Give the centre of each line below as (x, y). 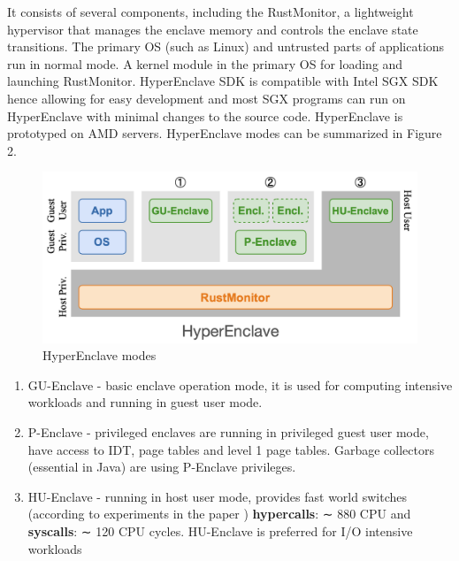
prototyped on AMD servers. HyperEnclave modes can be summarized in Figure (225, 133)
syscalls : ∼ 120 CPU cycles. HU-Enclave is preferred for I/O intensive (220, 531)
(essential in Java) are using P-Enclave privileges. (162, 467)
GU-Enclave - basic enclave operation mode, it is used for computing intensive (240, 384)
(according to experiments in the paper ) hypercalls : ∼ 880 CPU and (219, 514)
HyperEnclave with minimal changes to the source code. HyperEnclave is (205, 115)
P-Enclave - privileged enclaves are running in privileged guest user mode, (228, 432)
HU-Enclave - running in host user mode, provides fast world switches (217, 496)
